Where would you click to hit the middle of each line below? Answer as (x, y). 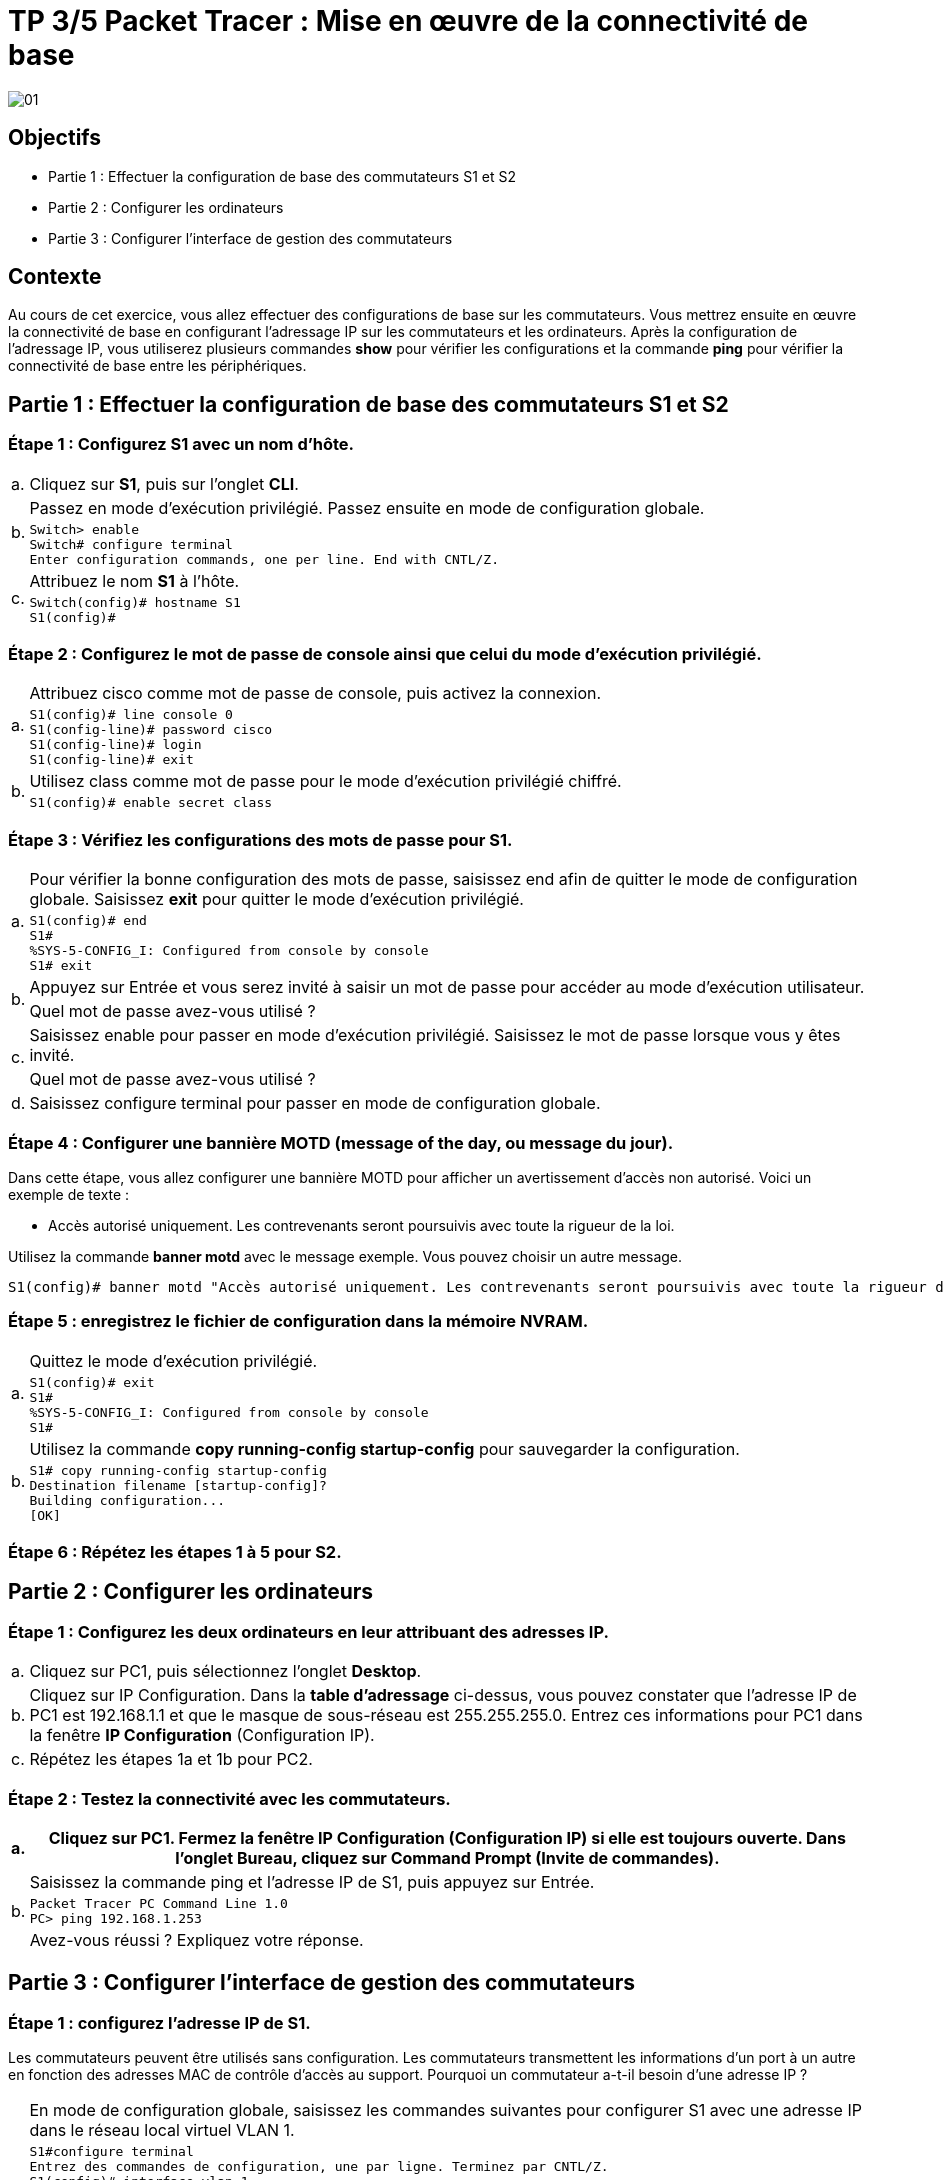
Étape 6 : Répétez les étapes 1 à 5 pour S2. (175, 1552)
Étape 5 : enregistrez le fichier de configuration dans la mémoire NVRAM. (298, 1321)
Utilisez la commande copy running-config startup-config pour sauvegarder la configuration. (384, 1448)
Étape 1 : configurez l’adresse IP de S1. (159, 2022)
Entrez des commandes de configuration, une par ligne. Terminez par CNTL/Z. (319, 2167)
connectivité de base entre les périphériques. (157, 366)
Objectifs (55, 138)
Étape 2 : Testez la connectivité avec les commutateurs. (229, 1798)
